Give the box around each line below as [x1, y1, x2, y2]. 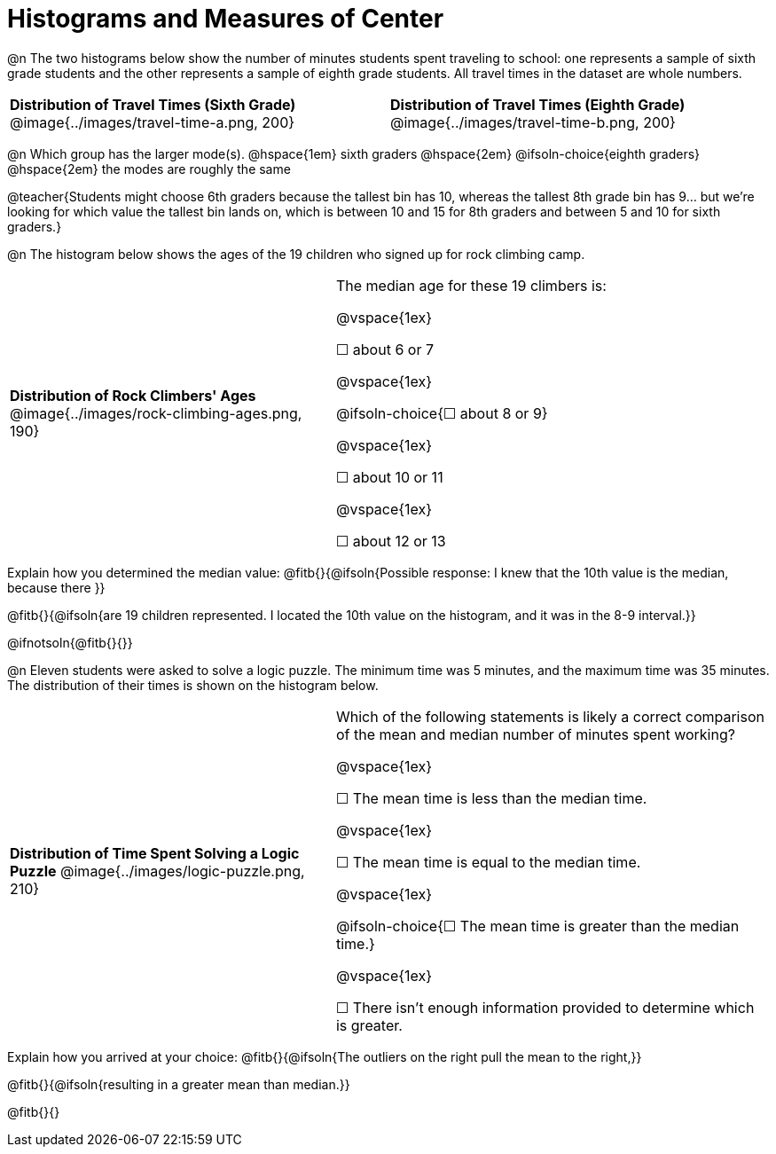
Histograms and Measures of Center [7, 4, 444, 34]
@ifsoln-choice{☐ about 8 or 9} [335, 404, 548, 422]
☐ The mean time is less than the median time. [335, 789, 647, 807]
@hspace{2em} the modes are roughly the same [7, 161, 291, 177]
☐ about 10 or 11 [335, 467, 443, 486]
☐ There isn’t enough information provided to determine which [335, 998, 755, 1017]
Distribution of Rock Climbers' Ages [10, 386, 256, 404]
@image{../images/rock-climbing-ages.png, [10, 404, 302, 422]
